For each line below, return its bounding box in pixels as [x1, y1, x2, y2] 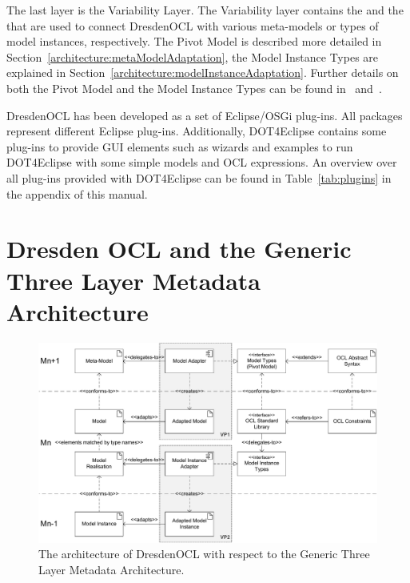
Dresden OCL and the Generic [6, 232, 352, 265]
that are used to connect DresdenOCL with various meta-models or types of [6, 17, 379, 34]
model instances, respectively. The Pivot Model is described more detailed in [6, 33, 382, 50]
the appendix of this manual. [6, 185, 148, 202]
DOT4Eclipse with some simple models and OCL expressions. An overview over [6, 154, 397, 171]
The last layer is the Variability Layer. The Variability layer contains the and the [6, 2, 404, 18]
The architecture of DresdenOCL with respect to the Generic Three [38, 545, 370, 562]
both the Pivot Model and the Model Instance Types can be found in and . [6, 79, 382, 96]
